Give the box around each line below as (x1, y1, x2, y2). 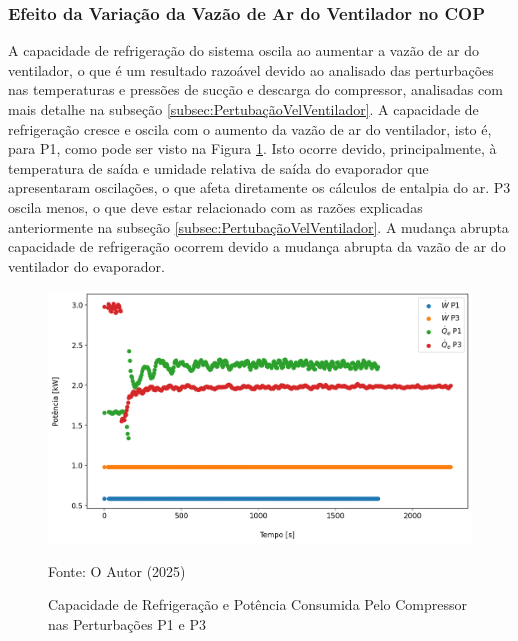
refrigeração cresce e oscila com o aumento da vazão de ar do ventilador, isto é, (8, 118, 492, 139)
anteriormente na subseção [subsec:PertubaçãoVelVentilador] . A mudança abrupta (8, 216, 509, 237)
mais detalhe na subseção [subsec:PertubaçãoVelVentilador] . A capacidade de (8, 99, 479, 119)
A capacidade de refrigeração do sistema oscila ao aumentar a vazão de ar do (8, 40, 479, 61)
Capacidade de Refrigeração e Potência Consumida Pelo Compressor (48, 594, 467, 615)
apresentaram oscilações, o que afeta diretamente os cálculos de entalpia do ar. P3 (8, 177, 511, 198)
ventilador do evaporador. (8, 255, 165, 276)
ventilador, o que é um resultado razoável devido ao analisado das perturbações (8, 59, 494, 80)
